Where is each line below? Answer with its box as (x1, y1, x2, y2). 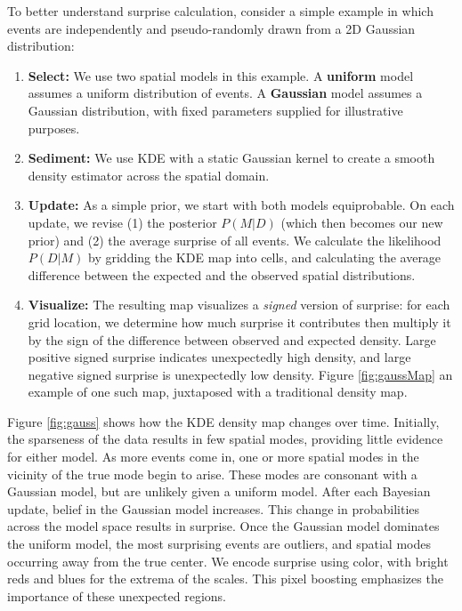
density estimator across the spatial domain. (28, 165, 270, 184)
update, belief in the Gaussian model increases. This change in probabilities (7, 499, 420, 518)
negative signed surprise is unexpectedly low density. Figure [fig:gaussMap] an (28, 365, 453, 383)
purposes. (28, 118, 80, 137)
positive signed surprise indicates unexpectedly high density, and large (28, 348, 411, 366)
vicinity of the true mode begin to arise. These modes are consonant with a (7, 464, 417, 483)
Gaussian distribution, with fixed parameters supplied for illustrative (28, 100, 403, 119)
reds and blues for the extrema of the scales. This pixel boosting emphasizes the (7, 569, 443, 588)
